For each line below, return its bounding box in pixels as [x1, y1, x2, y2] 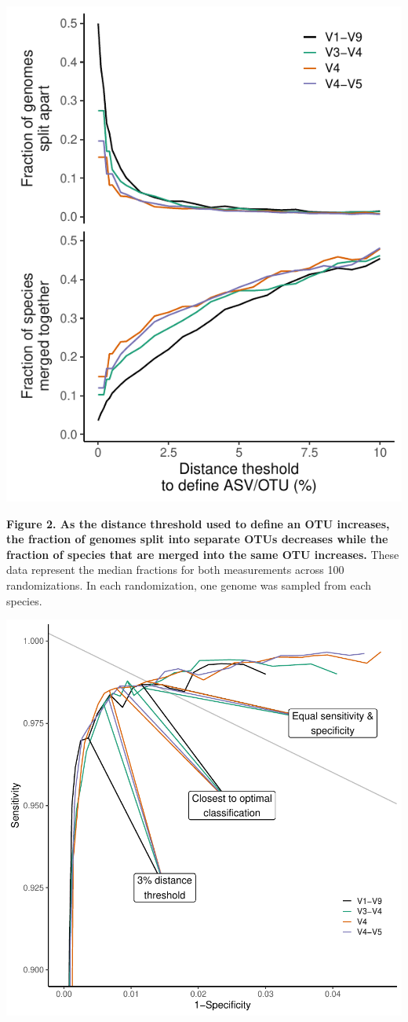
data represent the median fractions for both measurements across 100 [6, 561, 344, 578]
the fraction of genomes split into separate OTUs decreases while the [6, 531, 388, 547]
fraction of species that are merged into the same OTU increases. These [6, 546, 399, 562]
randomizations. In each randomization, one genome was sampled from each [6, 576, 372, 593]
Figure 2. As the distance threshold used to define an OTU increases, [6, 515, 390, 531]
